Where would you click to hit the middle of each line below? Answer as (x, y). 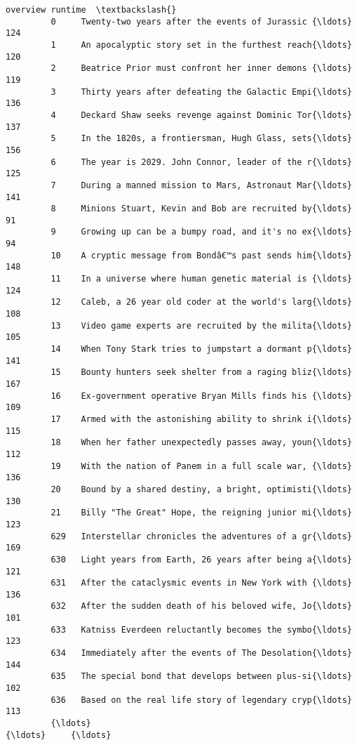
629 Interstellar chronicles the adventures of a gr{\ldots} (201, 536)
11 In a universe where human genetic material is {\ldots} (201, 279)
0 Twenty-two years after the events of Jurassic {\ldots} (201, 21)
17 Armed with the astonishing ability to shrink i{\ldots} (201, 419)
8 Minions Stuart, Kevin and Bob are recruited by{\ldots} (201, 209)
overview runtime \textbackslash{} (91, 10)
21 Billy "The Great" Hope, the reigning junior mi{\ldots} (201, 513)
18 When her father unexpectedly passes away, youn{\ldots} (201, 443)
